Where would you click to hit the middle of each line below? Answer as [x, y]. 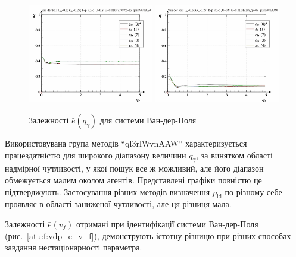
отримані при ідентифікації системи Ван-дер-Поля [167, 223]
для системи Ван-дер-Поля [148, 120]
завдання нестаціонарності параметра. [74, 247]
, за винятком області [234, 155]
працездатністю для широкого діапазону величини [96, 155]
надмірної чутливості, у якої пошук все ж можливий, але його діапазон [134, 168]
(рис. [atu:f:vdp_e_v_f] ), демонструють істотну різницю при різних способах [148, 235]
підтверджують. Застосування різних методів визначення [108, 191]
